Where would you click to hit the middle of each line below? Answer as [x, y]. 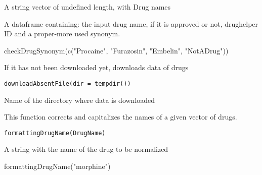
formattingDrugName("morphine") [57, 166]
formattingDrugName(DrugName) [55, 133]
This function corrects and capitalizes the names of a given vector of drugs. [121, 117]
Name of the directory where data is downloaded [80, 100]
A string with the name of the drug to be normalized [86, 149]
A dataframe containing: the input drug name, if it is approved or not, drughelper [131, 23]
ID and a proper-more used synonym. [62, 34]
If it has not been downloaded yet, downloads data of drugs [96, 67]
